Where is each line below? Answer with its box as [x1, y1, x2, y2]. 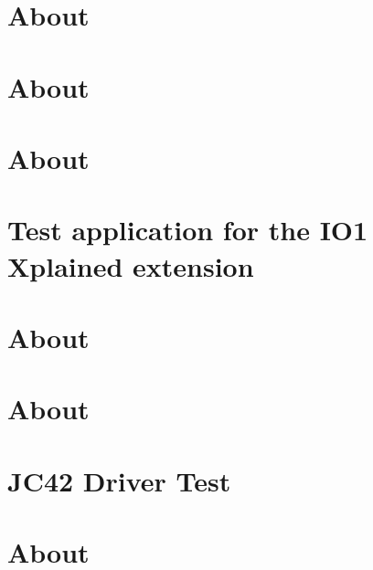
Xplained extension [7, 247, 254, 284]
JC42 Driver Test [7, 461, 231, 499]
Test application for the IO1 [7, 211, 368, 248]
